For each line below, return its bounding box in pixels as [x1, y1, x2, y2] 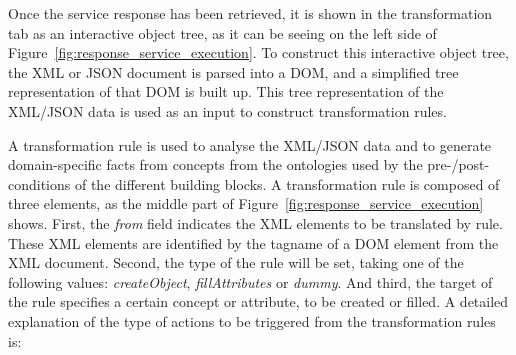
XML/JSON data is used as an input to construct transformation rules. [8, 100, 447, 121]
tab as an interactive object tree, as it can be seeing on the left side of [8, 22, 437, 43]
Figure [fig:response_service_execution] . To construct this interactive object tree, [8, 42, 509, 63]
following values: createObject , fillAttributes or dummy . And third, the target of [8, 271, 493, 292]
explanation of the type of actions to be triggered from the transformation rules [8, 310, 496, 331]
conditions [8, 173, 71, 194]
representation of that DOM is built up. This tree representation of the [8, 81, 444, 102]
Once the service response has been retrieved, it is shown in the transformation [8, 3, 493, 23]
